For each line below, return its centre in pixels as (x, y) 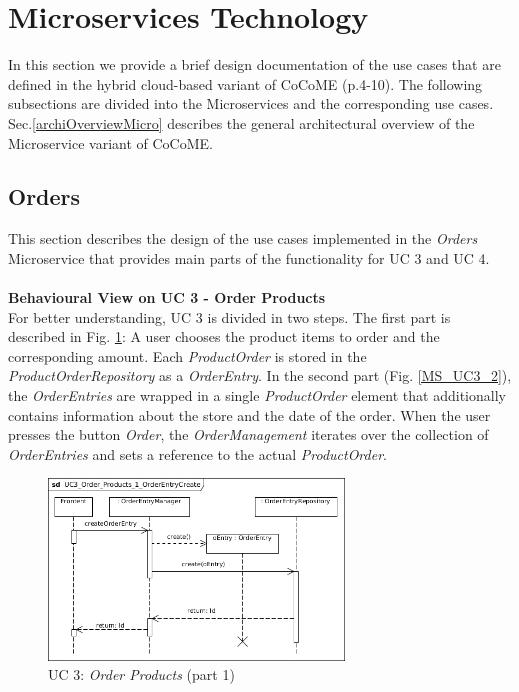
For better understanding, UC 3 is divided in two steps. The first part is (229, 316)
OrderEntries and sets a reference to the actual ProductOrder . (197, 453)
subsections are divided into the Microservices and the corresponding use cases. (251, 103)
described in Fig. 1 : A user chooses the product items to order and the (224, 336)
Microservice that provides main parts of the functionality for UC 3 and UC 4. (249, 257)
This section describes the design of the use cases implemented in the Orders (243, 238)
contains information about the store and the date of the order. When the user (249, 414)
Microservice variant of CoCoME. (110, 142)
